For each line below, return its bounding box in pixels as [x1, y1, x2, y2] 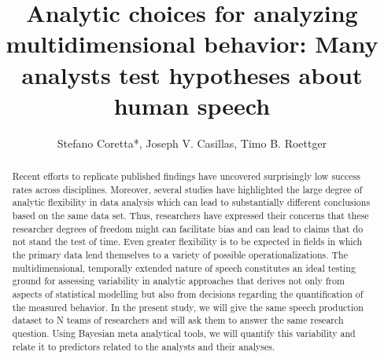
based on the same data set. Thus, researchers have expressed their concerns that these [12, 209, 369, 222]
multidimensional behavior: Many [6, 27, 378, 60]
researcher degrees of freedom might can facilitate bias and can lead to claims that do [12, 222, 364, 235]
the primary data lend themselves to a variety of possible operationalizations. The [12, 248, 349, 262]
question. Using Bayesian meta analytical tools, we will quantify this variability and [12, 326, 356, 339]
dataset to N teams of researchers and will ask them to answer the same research [12, 313, 344, 327]
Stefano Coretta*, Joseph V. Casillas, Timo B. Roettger [57, 134, 327, 151]
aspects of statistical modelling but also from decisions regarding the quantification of [12, 287, 364, 300]
